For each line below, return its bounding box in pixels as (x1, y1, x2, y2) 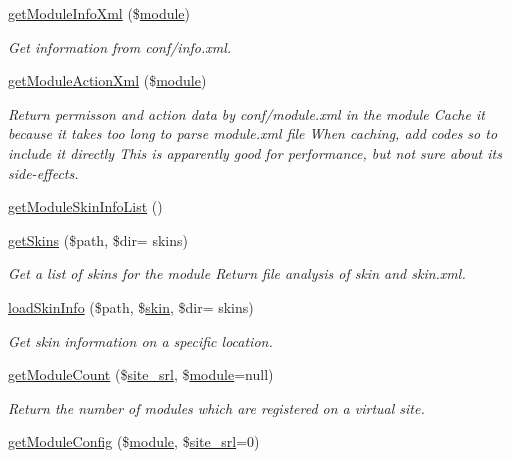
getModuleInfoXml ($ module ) (8, 3, 191, 23)
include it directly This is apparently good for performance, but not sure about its (8, 142, 502, 163)
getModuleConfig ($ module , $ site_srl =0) (8, 431, 260, 452)
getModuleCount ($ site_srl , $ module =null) (8, 364, 274, 385)
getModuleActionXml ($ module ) (8, 70, 207, 91)
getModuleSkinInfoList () (8, 196, 163, 217)
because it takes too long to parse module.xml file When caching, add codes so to (8, 123, 498, 144)
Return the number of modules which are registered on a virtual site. (8, 397, 425, 418)
